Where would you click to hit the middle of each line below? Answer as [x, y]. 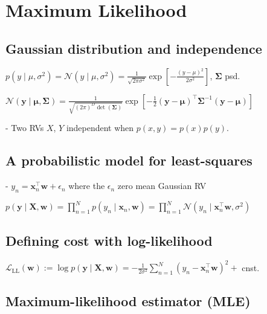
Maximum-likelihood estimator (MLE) [128, 301]
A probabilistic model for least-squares [129, 160]
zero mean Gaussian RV [162, 186]
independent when [100, 128]
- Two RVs [25, 128]
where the [87, 186]
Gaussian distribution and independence [134, 48]
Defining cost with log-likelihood [109, 240]
